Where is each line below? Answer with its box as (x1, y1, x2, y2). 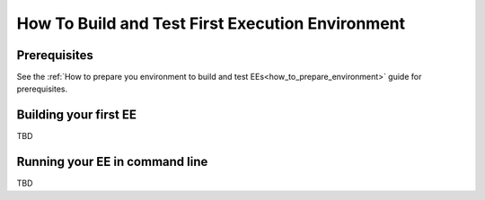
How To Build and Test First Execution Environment (16, 13, 406, 33)
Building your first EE (16, 108, 137, 123)
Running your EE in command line (16, 154, 208, 170)
